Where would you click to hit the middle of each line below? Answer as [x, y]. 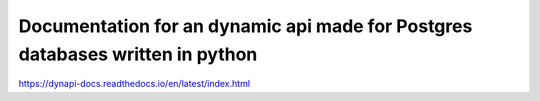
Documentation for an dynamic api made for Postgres [245, 26]
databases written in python [138, 54]
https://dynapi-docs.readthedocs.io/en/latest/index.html [134, 84]
